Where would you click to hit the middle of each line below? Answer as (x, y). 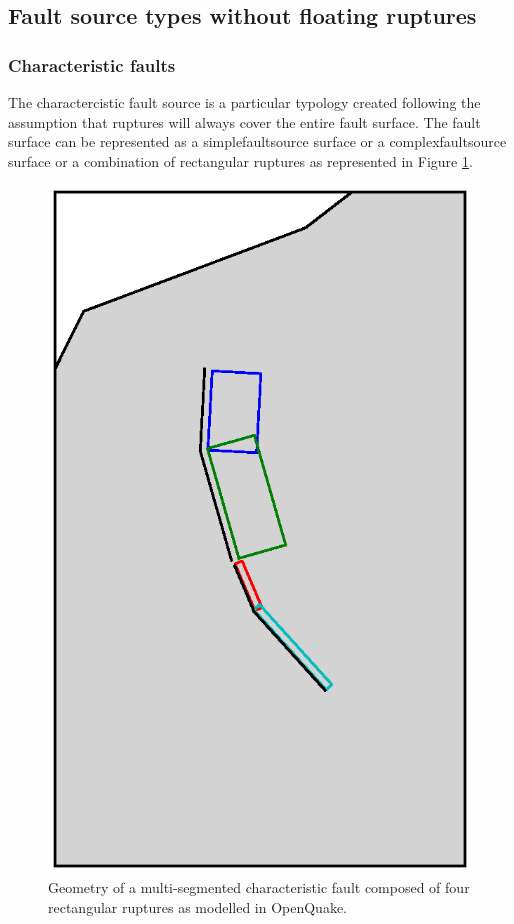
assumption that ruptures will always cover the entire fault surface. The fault (244, 121)
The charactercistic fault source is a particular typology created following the (244, 102)
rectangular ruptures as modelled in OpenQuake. (198, 906)
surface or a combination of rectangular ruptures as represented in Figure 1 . (240, 160)
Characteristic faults (92, 64)
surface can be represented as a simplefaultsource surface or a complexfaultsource (257, 141)
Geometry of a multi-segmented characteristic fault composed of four (259, 886)
